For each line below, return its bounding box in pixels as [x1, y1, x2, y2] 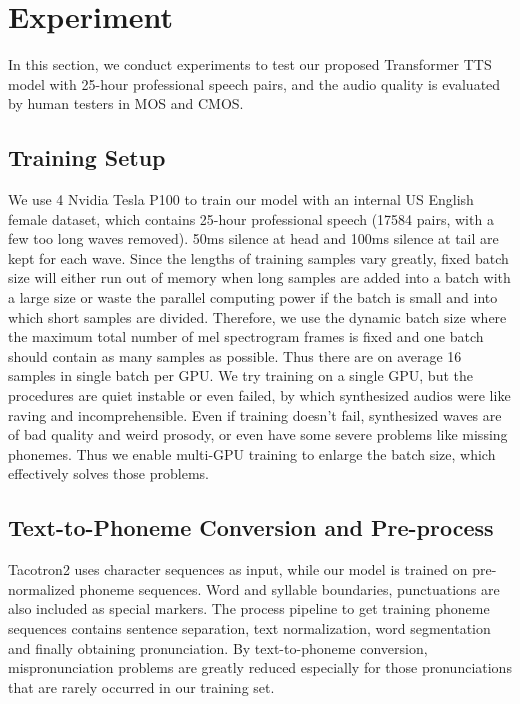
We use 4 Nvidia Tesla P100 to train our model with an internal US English [8, 189, 474, 210]
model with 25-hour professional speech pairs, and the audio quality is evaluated [8, 73, 501, 94]
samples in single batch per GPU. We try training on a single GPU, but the [8, 365, 473, 386]
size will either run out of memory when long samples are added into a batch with [8, 267, 511, 288]
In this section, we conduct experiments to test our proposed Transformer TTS [8, 54, 492, 75]
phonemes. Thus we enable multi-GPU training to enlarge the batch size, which [8, 443, 496, 464]
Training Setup [8, 142, 166, 173]
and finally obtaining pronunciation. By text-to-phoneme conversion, [8, 637, 428, 658]
